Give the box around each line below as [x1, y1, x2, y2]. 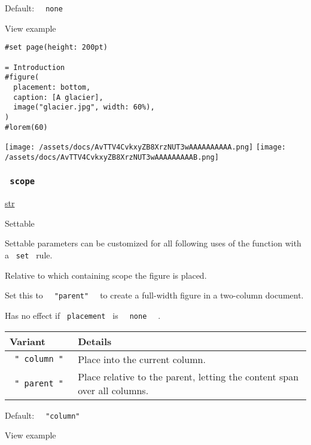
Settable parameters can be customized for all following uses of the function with [5, 237, 301, 249]
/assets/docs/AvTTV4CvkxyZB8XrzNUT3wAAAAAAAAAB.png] [5, 153, 219, 161]
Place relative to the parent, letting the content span [78, 369, 299, 383]
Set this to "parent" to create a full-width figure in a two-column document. [5, 289, 304, 301]
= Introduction [5, 63, 65, 72]
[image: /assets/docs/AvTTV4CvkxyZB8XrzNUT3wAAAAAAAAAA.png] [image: [5, 143, 286, 152]
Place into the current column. [78, 352, 206, 366]
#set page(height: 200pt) [5, 43, 108, 52]
